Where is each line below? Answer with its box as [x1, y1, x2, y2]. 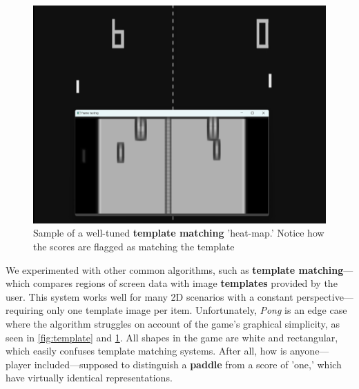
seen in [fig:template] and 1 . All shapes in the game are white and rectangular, [6, 330, 338, 344]
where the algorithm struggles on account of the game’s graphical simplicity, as [6, 316, 340, 330]
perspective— [296, 289, 353, 303]
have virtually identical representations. [6, 370, 173, 385]
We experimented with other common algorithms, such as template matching [6, 262, 344, 277]
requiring [6, 303, 43, 317]
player [6, 357, 31, 371]
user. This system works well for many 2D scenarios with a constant [6, 289, 293, 303]
